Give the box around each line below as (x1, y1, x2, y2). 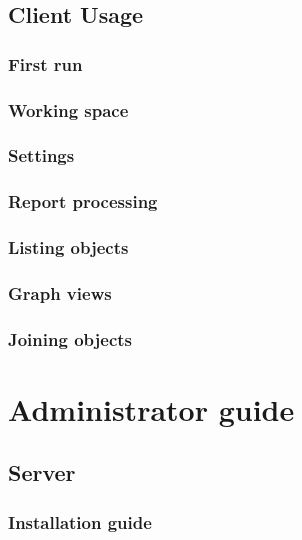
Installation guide (8, 509, 152, 534)
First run (8, 51, 83, 76)
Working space (8, 97, 129, 122)
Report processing (8, 189, 158, 214)
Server (8, 457, 76, 488)
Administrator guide (8, 388, 295, 429)
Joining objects (8, 326, 132, 351)
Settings (8, 143, 75, 168)
